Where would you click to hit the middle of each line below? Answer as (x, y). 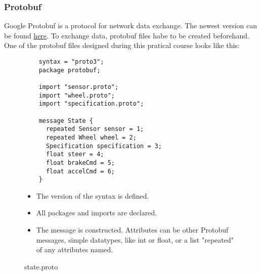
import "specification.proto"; (91, 104)
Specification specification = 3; (104, 146)
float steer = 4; (75, 154)
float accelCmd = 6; (80, 171)
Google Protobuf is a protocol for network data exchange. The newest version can (131, 26)
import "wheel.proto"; (77, 95)
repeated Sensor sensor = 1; (95, 129)
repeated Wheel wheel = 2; (91, 137)
